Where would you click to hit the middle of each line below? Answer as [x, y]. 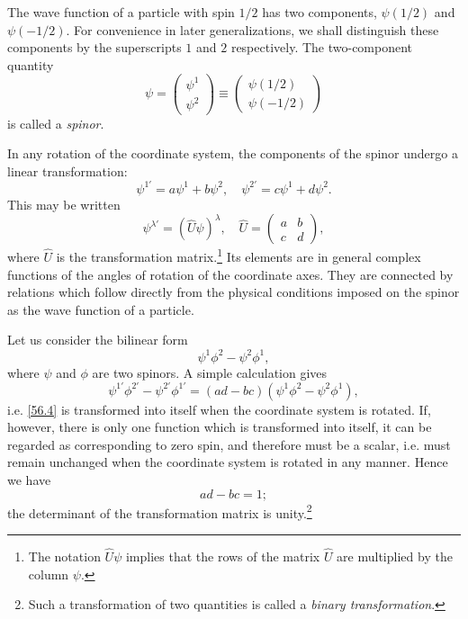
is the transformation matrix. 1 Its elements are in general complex [238, 256]
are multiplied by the [395, 556]
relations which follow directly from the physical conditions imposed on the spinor [234, 292]
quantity [31, 64]
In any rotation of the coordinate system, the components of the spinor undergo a [233, 153]
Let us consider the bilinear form [98, 340]
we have [29, 479]
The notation [64, 556]
